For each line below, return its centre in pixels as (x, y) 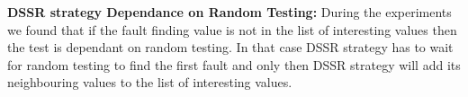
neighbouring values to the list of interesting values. (150, 82)
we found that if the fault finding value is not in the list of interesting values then (232, 29)
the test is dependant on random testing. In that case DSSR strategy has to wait (230, 47)
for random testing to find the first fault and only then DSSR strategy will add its (234, 64)
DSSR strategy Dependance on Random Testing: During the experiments (229, 12)
